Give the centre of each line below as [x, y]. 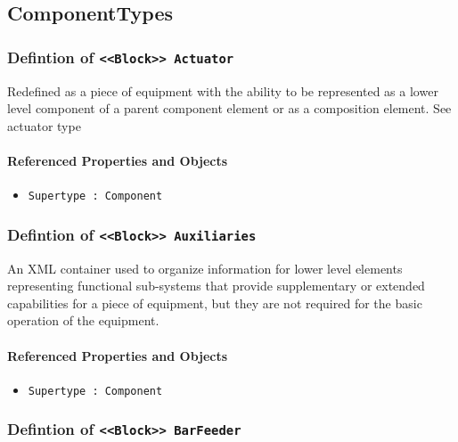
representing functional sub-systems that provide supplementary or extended [216, 286]
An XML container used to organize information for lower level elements [205, 268]
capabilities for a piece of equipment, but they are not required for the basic [215, 303]
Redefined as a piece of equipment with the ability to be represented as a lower [223, 90]
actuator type [44, 125]
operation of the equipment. [83, 320]
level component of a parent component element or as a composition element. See [229, 108]
